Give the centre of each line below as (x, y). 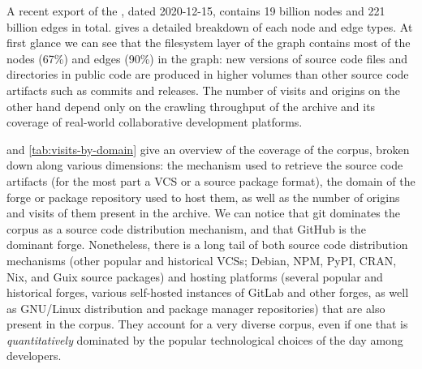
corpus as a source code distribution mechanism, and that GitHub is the (186, 228)
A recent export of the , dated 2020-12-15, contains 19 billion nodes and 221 (196, 11)
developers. (34, 356)
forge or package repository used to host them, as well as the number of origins (203, 197)
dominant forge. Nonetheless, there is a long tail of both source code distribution (207, 245)
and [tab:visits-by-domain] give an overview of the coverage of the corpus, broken (208, 149)
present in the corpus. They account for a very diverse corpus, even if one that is (207, 324)
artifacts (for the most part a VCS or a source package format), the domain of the (211, 180)
